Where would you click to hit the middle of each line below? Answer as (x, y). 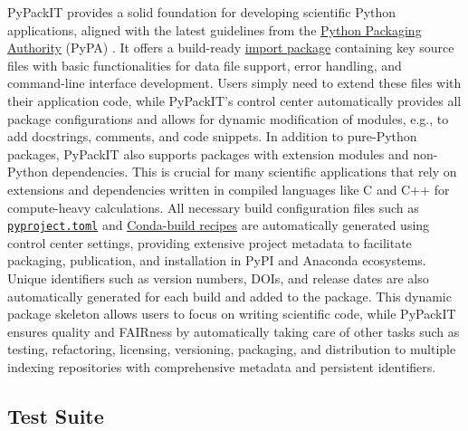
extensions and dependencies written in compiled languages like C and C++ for (229, 189)
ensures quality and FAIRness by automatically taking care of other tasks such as (234, 331)
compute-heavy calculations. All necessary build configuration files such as (213, 207)
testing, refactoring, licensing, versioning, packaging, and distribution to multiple (232, 349)
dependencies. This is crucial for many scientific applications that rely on (254, 172)
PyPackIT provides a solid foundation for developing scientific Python (202, 12)
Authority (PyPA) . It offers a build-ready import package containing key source (231, 48)
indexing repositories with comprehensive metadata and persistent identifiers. (222, 366)
